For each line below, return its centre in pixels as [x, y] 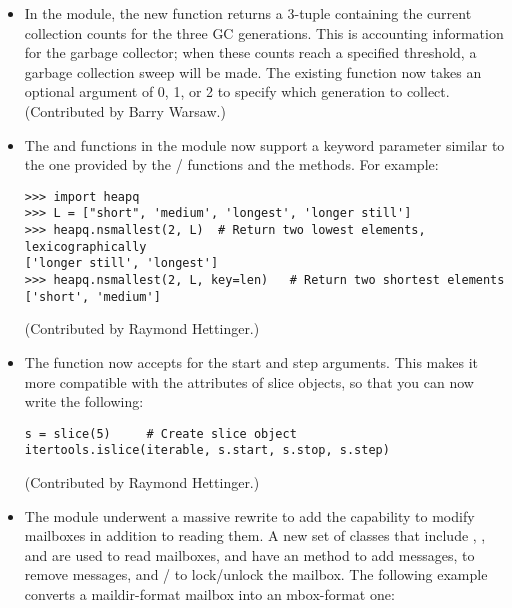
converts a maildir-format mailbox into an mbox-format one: [209, 594]
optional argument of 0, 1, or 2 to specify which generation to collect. [237, 91]
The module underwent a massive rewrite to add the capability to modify [249, 515]
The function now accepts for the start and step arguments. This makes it [251, 361]
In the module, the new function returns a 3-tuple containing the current [248, 13]
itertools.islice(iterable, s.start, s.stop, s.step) [207, 450]
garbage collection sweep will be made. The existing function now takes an [253, 71]
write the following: [84, 401]
